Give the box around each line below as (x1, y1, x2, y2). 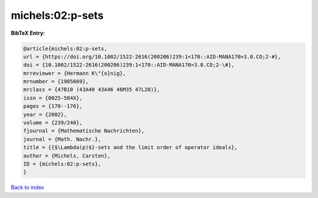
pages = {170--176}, (23, 103, 82, 110)
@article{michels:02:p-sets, (23, 45, 108, 52)
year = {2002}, (23, 111, 67, 118)
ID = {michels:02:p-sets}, (23, 161, 101, 167)
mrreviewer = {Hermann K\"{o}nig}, (23, 70, 126, 77)
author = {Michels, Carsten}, (23, 152, 111, 159)
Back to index (11, 184, 44, 191)
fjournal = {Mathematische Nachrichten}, (23, 127, 145, 134)
